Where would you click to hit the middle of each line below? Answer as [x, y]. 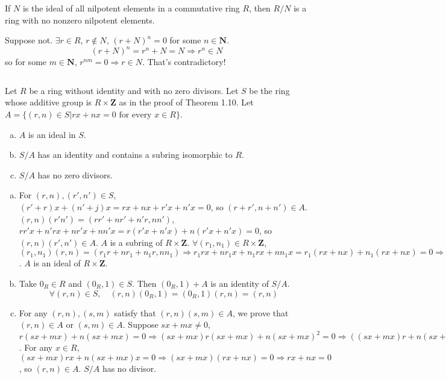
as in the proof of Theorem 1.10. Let [186, 102]
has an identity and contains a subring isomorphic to [135, 155]
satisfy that [135, 312]
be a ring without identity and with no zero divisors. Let [134, 90]
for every [135, 115]
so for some [26, 62]
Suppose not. [29, 40]
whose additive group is [49, 102]
